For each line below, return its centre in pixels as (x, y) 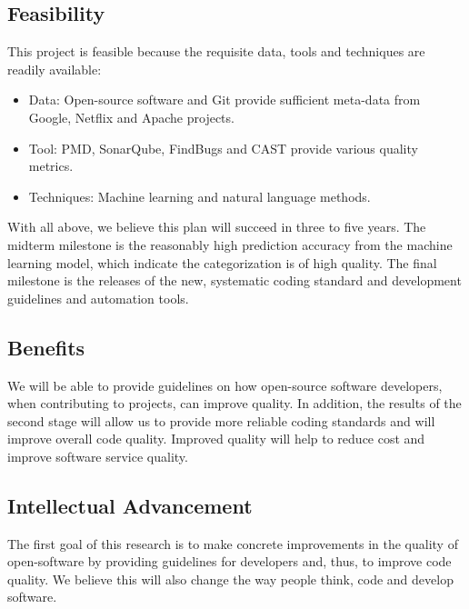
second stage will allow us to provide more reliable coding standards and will (221, 420)
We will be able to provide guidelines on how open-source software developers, (225, 385)
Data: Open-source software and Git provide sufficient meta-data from (225, 100)
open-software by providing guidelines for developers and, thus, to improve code (230, 561)
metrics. (51, 166)
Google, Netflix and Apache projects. (131, 117)
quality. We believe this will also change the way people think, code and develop (230, 579)
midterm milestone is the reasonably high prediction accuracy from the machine (230, 244)
